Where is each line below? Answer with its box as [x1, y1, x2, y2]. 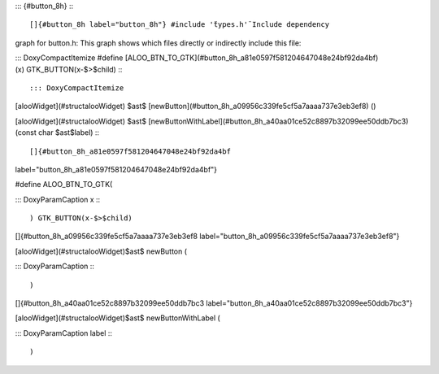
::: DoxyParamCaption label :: [15, 328, 113, 337]
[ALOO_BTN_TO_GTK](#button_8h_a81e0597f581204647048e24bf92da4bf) [124, 53, 379, 63]
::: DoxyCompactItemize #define [15, 53, 124, 63]
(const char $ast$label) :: [15, 128, 100, 137]
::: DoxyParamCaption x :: [15, 194, 101, 204]
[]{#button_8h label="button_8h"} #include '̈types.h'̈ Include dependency [29, 20, 330, 29]
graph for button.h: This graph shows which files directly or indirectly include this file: [15, 37, 302, 48]
